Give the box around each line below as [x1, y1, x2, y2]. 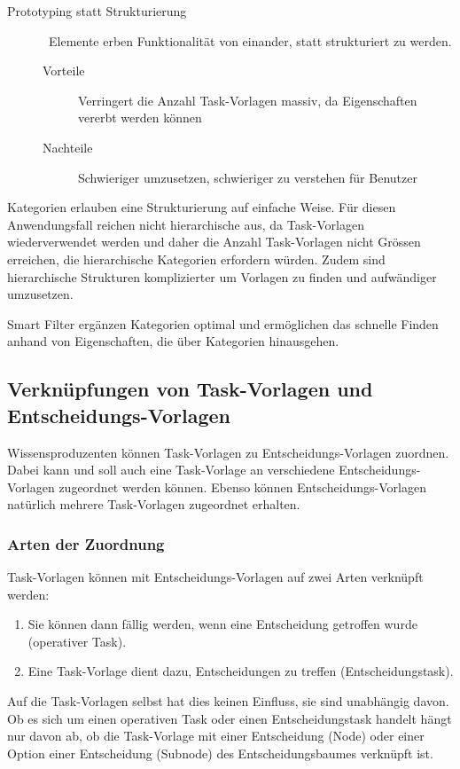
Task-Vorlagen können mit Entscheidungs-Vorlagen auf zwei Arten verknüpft [7, 568, 424, 586]
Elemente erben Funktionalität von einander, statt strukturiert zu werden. [48, 31, 452, 50]
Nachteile [43, 137, 93, 156]
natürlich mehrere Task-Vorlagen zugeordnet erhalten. [7, 495, 300, 514]
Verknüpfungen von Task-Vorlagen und [7, 375, 373, 403]
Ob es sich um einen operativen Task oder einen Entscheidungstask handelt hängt [7, 709, 452, 727]
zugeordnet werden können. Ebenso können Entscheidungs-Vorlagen [58, 477, 426, 496]
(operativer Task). [27, 632, 127, 650]
